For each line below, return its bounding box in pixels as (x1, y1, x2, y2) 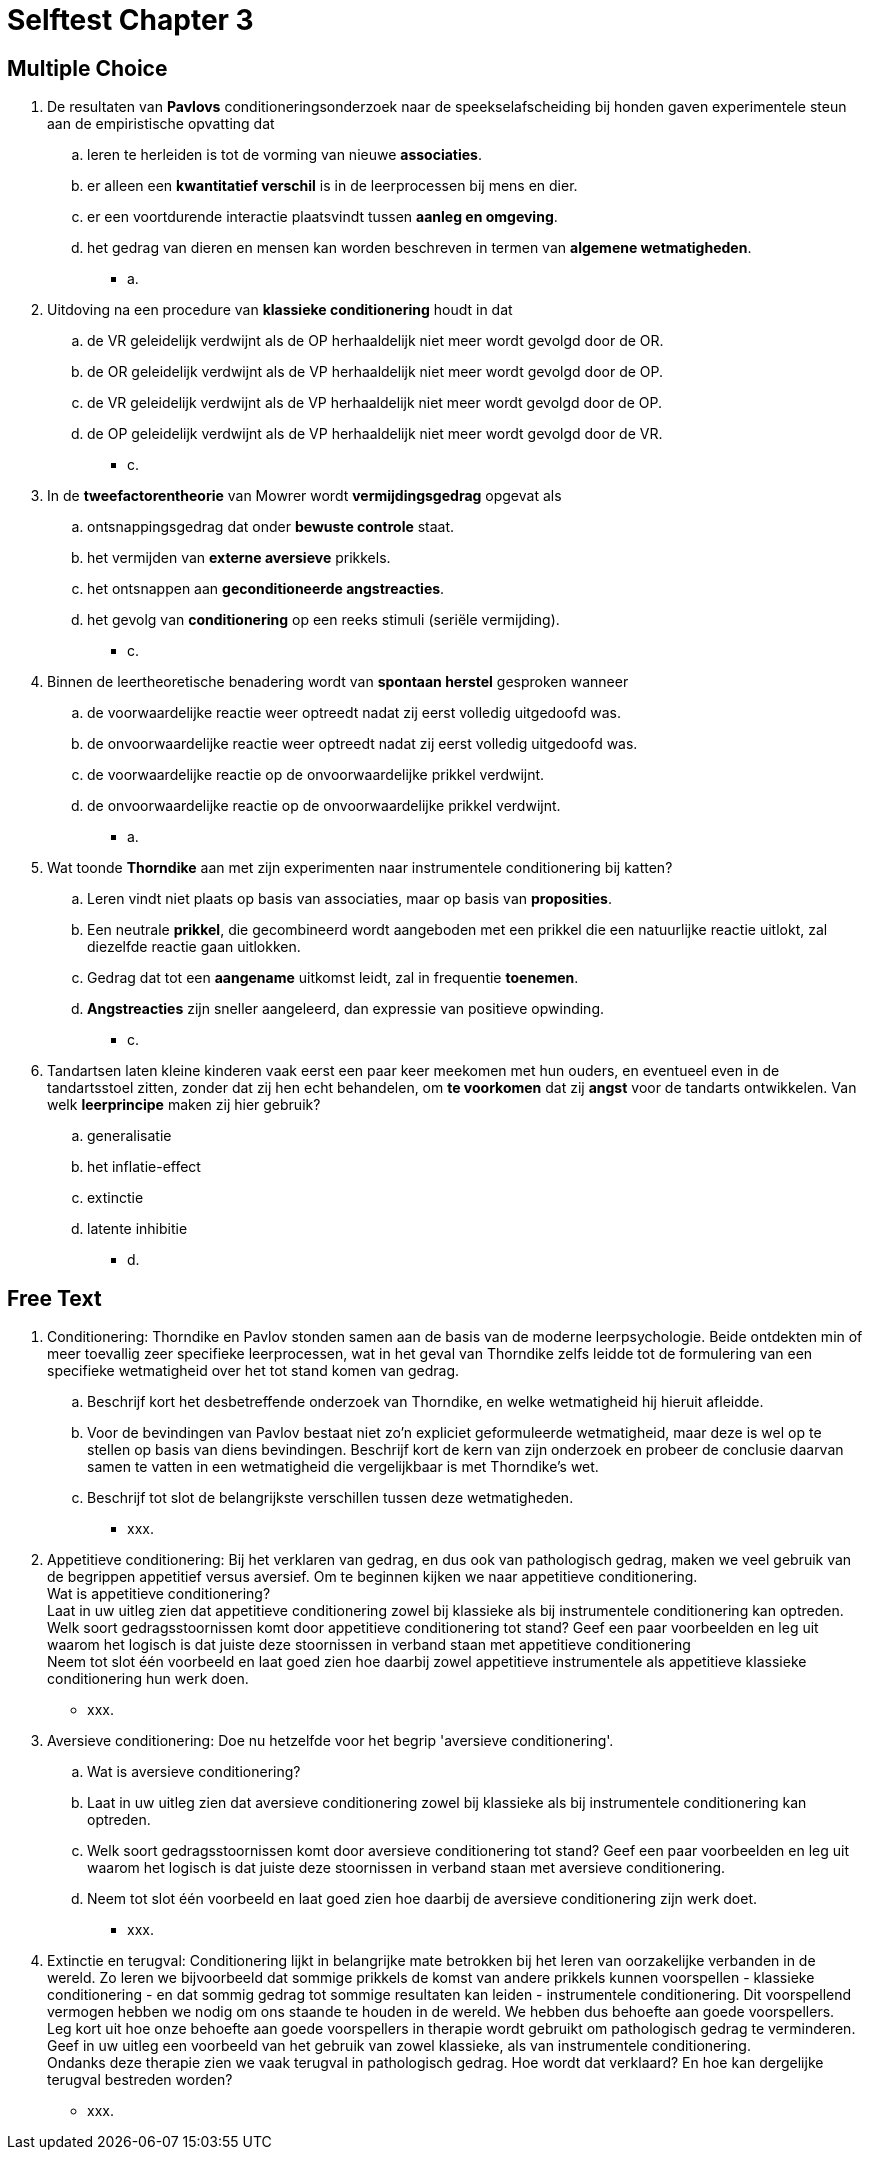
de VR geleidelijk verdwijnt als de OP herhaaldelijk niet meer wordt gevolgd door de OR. (87, 332, 664, 350)
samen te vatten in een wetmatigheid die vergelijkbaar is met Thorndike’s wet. (87, 1458, 599, 1476)
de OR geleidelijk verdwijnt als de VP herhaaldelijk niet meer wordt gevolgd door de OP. (87, 363, 664, 381)
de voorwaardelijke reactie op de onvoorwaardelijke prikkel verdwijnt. (87, 766, 545, 784)
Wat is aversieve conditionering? (87, 1763, 301, 1781)
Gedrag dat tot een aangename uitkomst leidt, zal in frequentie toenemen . (87, 969, 579, 987)
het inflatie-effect (87, 1158, 201, 1176)
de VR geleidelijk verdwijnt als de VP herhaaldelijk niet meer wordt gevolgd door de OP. (87, 394, 662, 412)
